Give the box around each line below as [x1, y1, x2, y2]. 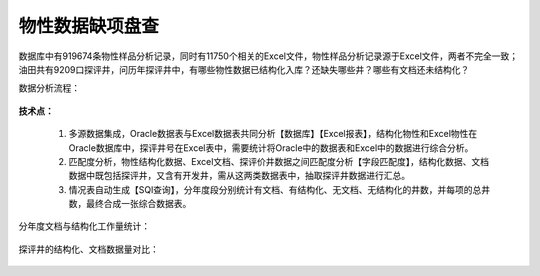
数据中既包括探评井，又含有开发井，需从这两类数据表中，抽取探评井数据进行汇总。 [68, 170, 410, 182]
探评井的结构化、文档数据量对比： [18, 243, 159, 255]
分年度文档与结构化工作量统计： [18, 220, 150, 232]
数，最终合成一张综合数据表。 [68, 198, 192, 210]
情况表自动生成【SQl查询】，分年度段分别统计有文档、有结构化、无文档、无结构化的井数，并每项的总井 [68, 183, 491, 195]
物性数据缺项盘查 [18, 15, 160, 37]
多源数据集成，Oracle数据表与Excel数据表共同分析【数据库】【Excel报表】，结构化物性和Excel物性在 [68, 128, 478, 140]
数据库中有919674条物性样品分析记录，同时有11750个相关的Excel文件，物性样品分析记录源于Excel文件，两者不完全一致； [18, 50, 519, 62]
